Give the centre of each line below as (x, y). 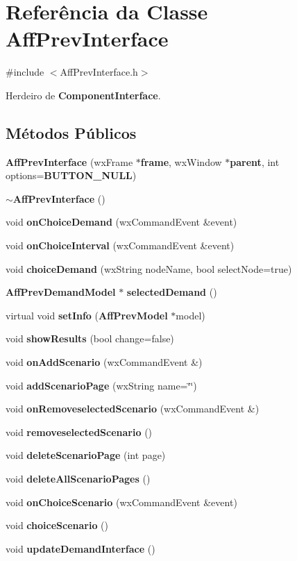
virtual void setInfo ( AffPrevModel (87, 315)
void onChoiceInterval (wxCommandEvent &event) (120, 245)
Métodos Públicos (71, 132)
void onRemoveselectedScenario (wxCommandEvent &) (133, 409)
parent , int (255, 161)
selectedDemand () (172, 292)
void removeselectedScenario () (79, 432)
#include (25, 72)
